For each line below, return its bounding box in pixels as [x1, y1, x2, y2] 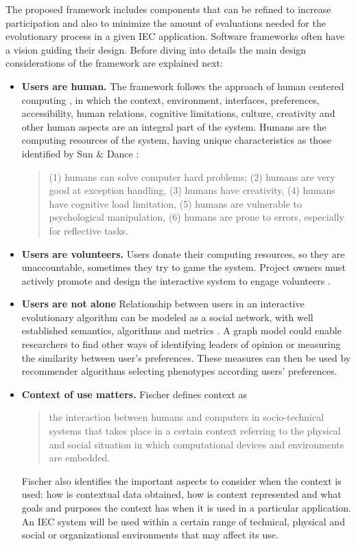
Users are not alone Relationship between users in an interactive [21, 296, 305, 311]
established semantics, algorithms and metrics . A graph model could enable [21, 323, 342, 338]
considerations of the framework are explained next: [5, 56, 223, 70]
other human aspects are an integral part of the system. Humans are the [21, 119, 327, 133]
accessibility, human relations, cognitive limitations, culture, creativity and [21, 106, 335, 120]
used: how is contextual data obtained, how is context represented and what [21, 487, 342, 501]
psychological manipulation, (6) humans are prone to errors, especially [49, 210, 344, 224]
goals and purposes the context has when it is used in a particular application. [21, 501, 351, 514]
